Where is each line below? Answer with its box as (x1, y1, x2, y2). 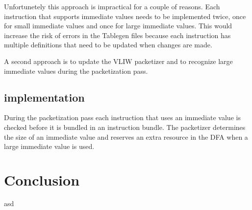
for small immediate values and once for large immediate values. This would (4, 21, 232, 31)
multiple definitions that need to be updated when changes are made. (4, 40, 212, 50)
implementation (4, 89, 85, 105)
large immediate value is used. (4, 141, 95, 151)
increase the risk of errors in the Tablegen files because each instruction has (4, 30, 231, 40)
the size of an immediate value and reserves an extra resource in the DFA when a (4, 131, 248, 142)
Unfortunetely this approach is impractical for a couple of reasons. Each (4, 1, 220, 11)
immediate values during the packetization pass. (4, 65, 148, 76)
